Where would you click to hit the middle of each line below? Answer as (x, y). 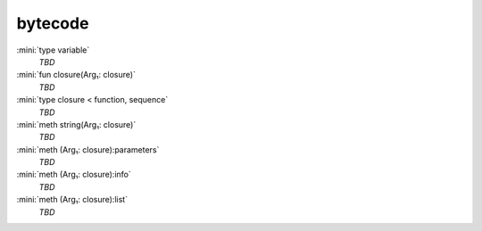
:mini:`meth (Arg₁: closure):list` (72, 200)
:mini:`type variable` (53, 50)
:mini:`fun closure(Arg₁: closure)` (76, 75)
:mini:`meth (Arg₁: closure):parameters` (88, 149)
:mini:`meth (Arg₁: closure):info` (74, 175)
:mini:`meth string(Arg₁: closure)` (76, 124)
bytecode (53, 23)
